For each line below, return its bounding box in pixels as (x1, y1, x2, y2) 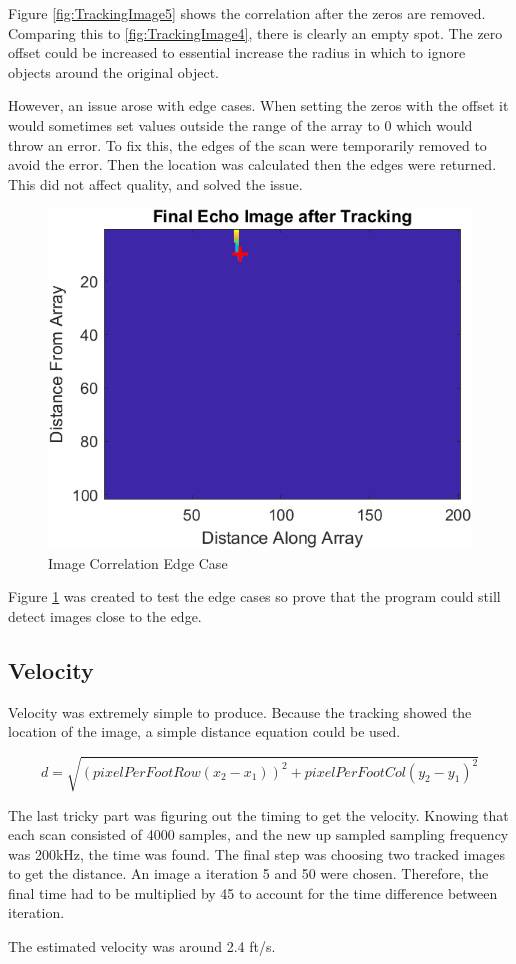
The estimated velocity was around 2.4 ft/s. (8, 936, 276, 957)
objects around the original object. (8, 61, 219, 82)
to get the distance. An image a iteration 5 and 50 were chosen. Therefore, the (8, 863, 489, 884)
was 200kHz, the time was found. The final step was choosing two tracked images (8, 843, 506, 864)
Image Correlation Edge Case (48, 552, 228, 573)
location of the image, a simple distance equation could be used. (8, 721, 401, 742)
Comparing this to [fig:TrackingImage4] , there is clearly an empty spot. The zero (8, 22, 503, 43)
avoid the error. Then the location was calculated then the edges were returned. (8, 154, 497, 175)
